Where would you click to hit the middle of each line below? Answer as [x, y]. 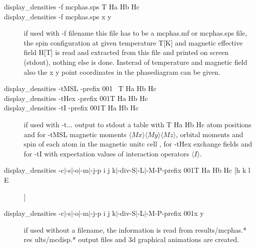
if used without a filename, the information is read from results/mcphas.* [135, 229]
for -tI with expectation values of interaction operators [106, 153]
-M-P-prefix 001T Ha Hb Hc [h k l [198, 170]
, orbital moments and [209, 134]
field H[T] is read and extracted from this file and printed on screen [126, 52]
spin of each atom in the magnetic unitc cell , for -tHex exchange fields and [138, 144]
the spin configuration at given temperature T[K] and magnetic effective [133, 42]
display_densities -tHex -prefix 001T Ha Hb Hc [76, 98]
